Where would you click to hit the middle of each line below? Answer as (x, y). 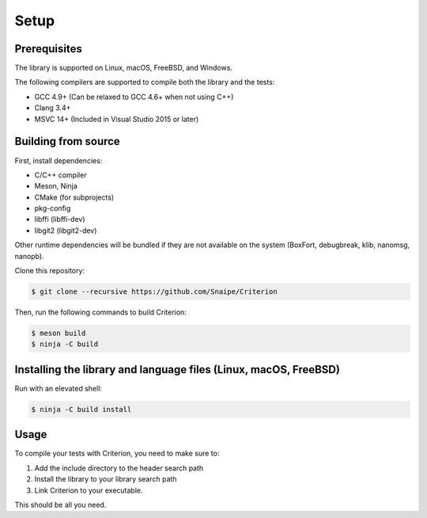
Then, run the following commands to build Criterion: (101, 312)
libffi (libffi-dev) (60, 219)
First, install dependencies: (59, 160)
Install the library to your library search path (106, 479)
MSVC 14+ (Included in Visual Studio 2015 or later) (117, 119)
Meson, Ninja (56, 186)
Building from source (67, 141)
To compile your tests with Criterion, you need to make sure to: (117, 453)
